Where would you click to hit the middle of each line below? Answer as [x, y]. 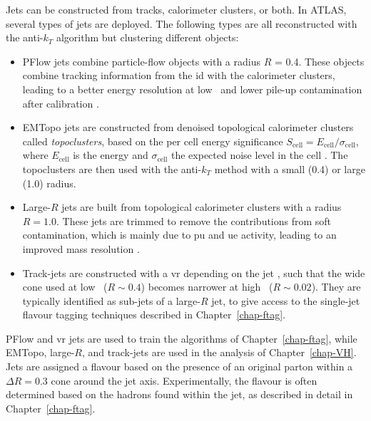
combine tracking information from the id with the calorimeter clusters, [179, 75]
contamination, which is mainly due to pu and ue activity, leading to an [179, 235]
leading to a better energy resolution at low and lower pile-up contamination [192, 89]
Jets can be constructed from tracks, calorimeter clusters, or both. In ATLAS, [176, 9]
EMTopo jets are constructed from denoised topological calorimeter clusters [188, 127]
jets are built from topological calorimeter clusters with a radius [202, 207]
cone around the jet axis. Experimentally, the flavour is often [184, 380]
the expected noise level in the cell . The [259, 155]
